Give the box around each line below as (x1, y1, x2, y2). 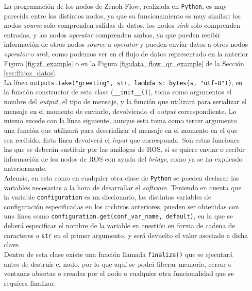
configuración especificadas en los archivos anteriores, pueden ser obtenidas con (4, 201, 239, 211)
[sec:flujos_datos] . (4, 68, 57, 78)
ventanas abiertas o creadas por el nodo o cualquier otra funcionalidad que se (4, 268, 234, 278)
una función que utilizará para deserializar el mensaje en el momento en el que (4, 125, 237, 135)
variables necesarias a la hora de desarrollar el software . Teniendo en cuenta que (4, 182, 242, 192)
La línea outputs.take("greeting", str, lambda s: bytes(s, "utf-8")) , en (4, 77, 243, 87)
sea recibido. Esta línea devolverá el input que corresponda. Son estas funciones (4, 134, 240, 145)
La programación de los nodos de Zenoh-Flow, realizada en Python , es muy (4, 1, 227, 11)
